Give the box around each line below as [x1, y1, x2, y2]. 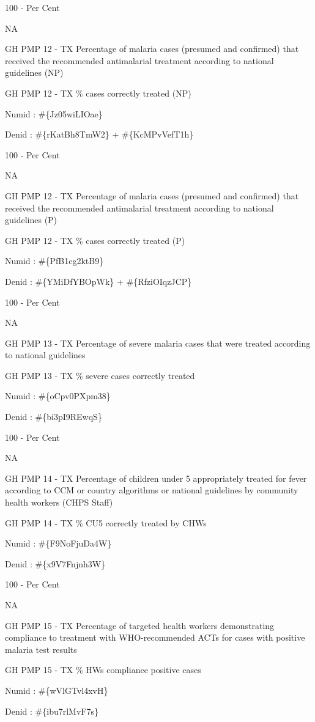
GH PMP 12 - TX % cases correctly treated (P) [5, 234, 185, 246]
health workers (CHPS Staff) [5, 496, 113, 509]
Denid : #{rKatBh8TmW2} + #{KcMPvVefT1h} [5, 128, 194, 141]
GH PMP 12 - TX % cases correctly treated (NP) [5, 86, 191, 99]
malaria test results [5, 643, 77, 655]
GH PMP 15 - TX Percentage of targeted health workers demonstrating [5, 619, 275, 632]
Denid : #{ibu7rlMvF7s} [5, 704, 98, 717]
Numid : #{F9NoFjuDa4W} [5, 537, 112, 550]
